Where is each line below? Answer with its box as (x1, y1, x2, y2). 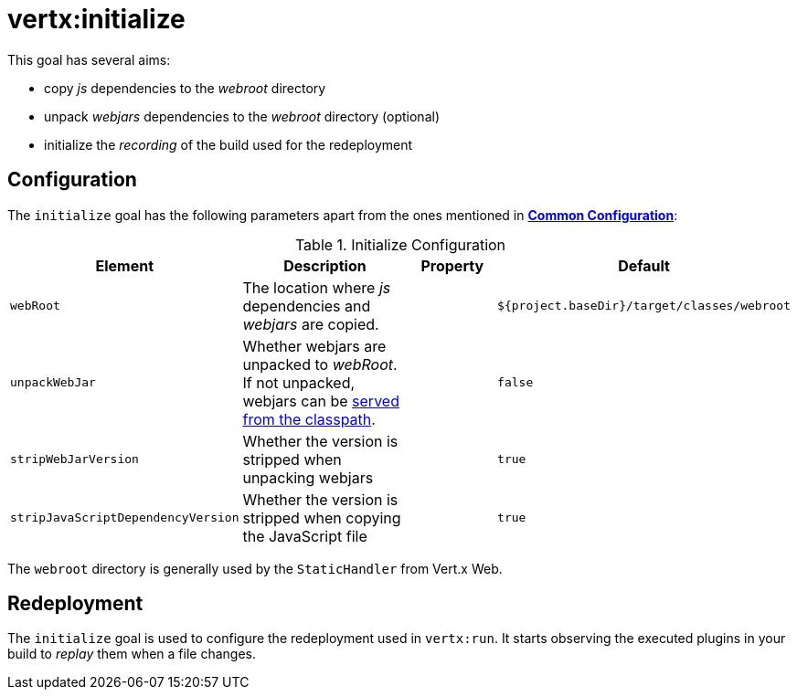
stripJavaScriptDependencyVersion (10, 511, 239, 525)
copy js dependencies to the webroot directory (44, 79, 326, 96)
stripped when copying (242, 508, 401, 527)
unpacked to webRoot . (242, 354, 398, 374)
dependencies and (242, 296, 371, 315)
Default (618, 256, 670, 275)
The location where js (242, 278, 391, 297)
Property (420, 256, 484, 275)
